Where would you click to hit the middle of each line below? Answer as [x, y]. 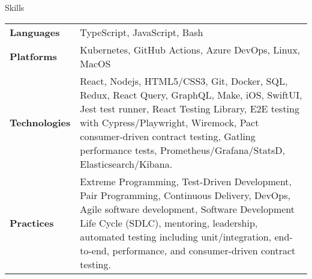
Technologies [40, 122]
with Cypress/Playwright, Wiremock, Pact [169, 122]
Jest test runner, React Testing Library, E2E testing [190, 108]
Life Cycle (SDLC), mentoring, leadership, [169, 222]
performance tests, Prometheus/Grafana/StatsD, [182, 150]
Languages [35, 32]
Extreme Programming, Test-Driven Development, [186, 181]
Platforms [33, 57]
